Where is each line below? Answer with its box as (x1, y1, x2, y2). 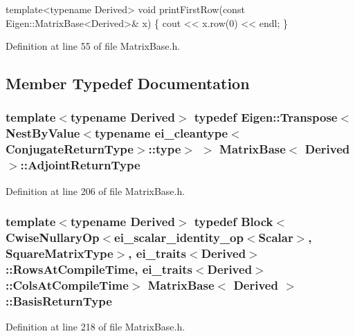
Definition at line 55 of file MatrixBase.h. (6, 39, 181, 53)
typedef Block (194, 213, 273, 230)
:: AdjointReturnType (20, 156, 140, 174)
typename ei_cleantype (95, 124, 228, 142)
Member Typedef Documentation (6, 73, 250, 94)
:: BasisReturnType (6, 292, 112, 309)
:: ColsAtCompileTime (6, 276, 129, 293)
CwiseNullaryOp (6, 228, 100, 245)
